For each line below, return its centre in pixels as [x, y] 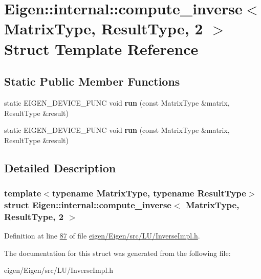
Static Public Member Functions [92, 81]
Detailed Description [60, 167]
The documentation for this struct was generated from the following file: [117, 253]
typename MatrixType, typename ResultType [149, 193]
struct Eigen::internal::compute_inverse [88, 204]
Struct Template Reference [101, 48]
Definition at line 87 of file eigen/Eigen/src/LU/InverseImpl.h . [102, 236]
